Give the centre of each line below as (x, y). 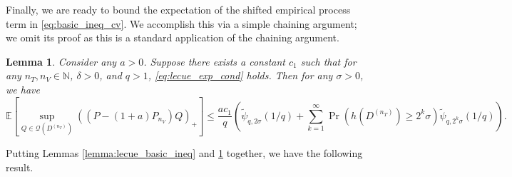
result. (20, 167)
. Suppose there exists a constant (215, 61)
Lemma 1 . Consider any (61, 61)
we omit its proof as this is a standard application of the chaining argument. (173, 37)
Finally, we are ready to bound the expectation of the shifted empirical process (178, 9)
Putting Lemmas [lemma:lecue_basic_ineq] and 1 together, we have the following (184, 153)
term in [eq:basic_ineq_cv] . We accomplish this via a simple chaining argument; (181, 23)
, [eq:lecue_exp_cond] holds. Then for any (240, 75)
